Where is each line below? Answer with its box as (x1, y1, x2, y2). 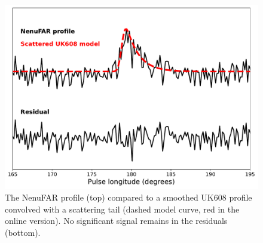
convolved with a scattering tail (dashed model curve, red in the (5, 202, 240, 215)
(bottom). (5, 226, 41, 238)
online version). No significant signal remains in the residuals (5, 214, 228, 227)
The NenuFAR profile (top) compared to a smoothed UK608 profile (5, 191, 252, 204)
